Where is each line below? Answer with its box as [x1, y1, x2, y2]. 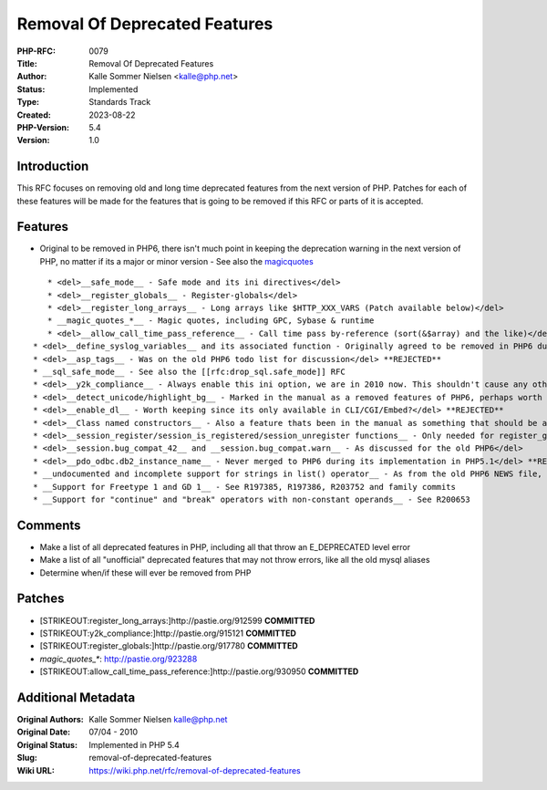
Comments [16, 517, 81, 533]
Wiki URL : [16, 764, 55, 775]
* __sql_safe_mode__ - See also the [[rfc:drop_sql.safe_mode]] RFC [33, 367, 346, 377]
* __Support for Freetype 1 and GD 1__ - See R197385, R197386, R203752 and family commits [33, 482, 456, 492]
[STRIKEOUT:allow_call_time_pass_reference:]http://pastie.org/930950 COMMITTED [39, 666, 359, 677]
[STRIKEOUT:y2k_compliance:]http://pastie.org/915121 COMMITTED [39, 628, 296, 639]
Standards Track [88, 97, 151, 108]
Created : [16, 109, 52, 120]
